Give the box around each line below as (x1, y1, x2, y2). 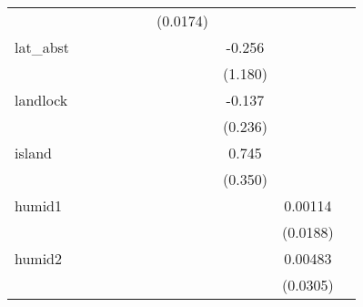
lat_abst (15, 36, 70, 57)
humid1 (15, 195, 63, 216)
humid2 (15, 248, 63, 269)
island (15, 142, 52, 163)
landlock (15, 89, 68, 110)
